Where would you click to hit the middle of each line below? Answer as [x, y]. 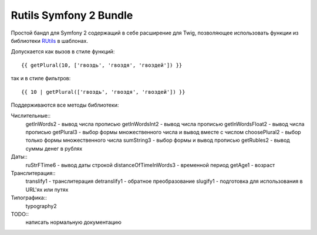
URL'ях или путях [47, 189]
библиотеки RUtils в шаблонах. [49, 40]
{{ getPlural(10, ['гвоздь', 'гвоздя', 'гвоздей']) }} [102, 65]
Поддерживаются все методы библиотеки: [65, 105]
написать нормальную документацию [73, 222]
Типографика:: [29, 198]
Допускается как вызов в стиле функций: [63, 52]
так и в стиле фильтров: [41, 79]
